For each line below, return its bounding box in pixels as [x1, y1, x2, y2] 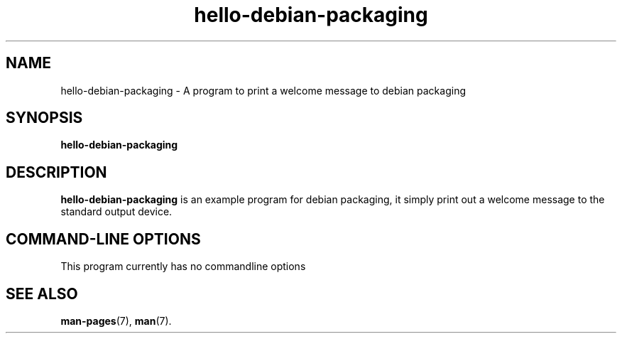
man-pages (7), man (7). [60, 314, 172, 327]
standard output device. [60, 205, 173, 218]
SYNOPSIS [6, 109, 83, 127]
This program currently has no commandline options [60, 260, 306, 273]
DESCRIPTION [6, 163, 107, 181]
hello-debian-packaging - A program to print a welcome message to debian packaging [60, 84, 466, 97]
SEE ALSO [6, 284, 78, 303]
